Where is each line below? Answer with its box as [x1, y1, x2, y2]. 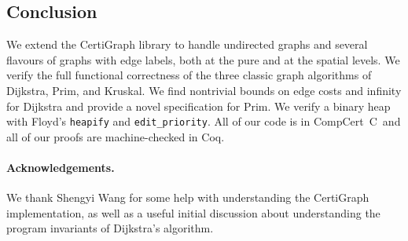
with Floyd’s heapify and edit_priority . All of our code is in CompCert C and [6, 113, 401, 130]
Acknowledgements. [6, 159, 115, 176]
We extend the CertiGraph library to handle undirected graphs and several [6, 36, 368, 53]
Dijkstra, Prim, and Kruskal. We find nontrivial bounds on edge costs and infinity [6, 82, 402, 98]
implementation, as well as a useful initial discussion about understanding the [6, 204, 380, 221]
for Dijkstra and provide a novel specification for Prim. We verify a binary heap [6, 97, 391, 114]
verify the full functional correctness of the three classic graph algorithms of [6, 67, 372, 83]
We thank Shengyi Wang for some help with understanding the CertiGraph [6, 189, 369, 206]
